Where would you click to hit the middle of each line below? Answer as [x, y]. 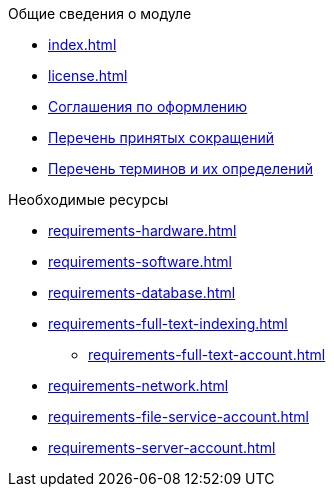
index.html [82, 44]
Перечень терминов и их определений [180, 168]
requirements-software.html [140, 261]
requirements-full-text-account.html [207, 354]
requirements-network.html [138, 385]
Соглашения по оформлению [148, 106]
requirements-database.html [142, 292]
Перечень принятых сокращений [161, 137]
